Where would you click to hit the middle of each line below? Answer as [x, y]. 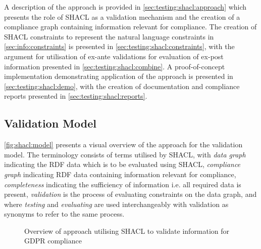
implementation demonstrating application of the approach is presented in [119, 76]
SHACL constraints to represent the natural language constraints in [109, 36]
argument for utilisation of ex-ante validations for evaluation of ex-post [114, 56]
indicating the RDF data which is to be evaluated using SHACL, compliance [122, 164]
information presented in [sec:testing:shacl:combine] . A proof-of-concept [115, 66]
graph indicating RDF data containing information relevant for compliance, [120, 174]
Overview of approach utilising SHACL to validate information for [127, 231]
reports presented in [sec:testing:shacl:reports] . [76, 96]
